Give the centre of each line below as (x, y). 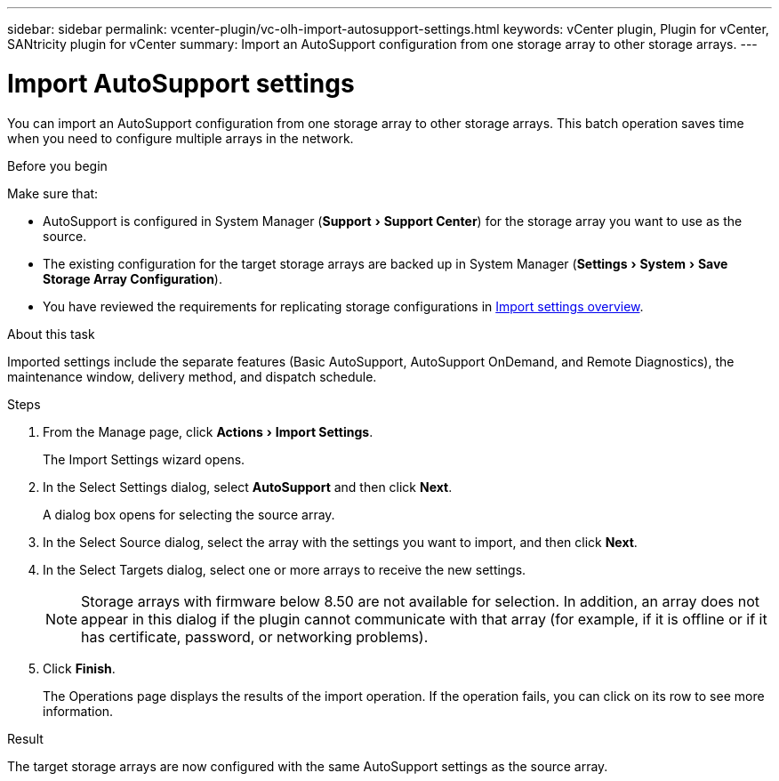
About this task (51, 334)
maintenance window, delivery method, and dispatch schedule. (192, 376)
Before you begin (57, 165)
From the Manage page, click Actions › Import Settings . (208, 431)
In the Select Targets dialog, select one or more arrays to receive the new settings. (285, 569)
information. (78, 711)
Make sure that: (53, 193)
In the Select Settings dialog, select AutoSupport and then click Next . (248, 487)
